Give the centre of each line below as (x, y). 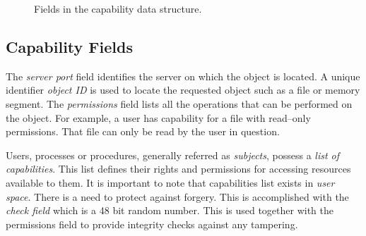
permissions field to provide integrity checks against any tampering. (152, 224)
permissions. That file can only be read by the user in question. (143, 131)
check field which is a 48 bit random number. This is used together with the (170, 210)
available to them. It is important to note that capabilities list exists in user (170, 182)
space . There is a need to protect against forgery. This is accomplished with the (177, 196)
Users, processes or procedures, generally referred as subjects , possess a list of (173, 155)
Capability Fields (69, 46)
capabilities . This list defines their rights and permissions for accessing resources (178, 169)
